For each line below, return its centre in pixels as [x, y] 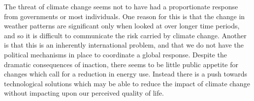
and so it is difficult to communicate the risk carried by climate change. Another [125, 35]
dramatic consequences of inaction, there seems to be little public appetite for [121, 64]
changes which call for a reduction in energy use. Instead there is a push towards [126, 74]
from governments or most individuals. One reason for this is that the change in [125, 16]
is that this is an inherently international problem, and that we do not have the [124, 45]
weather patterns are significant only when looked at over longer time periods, [122, 26]
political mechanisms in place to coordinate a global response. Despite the [115, 54]
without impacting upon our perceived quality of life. [84, 93]
